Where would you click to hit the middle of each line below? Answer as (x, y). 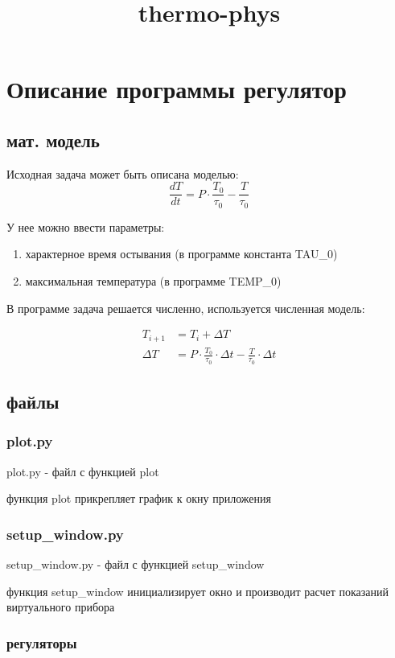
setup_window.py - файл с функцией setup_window (136, 564)
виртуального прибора (61, 607)
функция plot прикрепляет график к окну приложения (139, 498)
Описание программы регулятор (177, 89)
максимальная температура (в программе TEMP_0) (153, 281)
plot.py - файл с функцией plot (83, 471)
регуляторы (42, 642)
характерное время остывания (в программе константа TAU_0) (181, 254)
